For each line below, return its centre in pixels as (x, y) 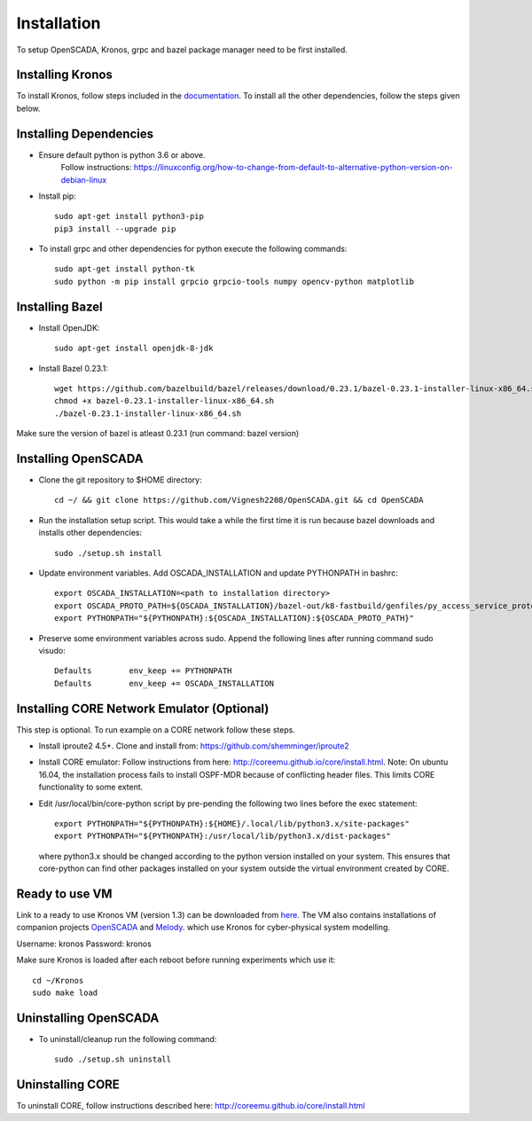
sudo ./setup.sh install (108, 553)
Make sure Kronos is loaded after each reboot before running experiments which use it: (176, 960)
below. (28, 108)
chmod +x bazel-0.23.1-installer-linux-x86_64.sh (164, 401)
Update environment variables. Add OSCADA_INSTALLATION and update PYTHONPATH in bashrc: (218, 573)
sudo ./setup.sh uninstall (113, 1059)
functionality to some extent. (91, 787)
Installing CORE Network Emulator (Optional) (143, 708)
